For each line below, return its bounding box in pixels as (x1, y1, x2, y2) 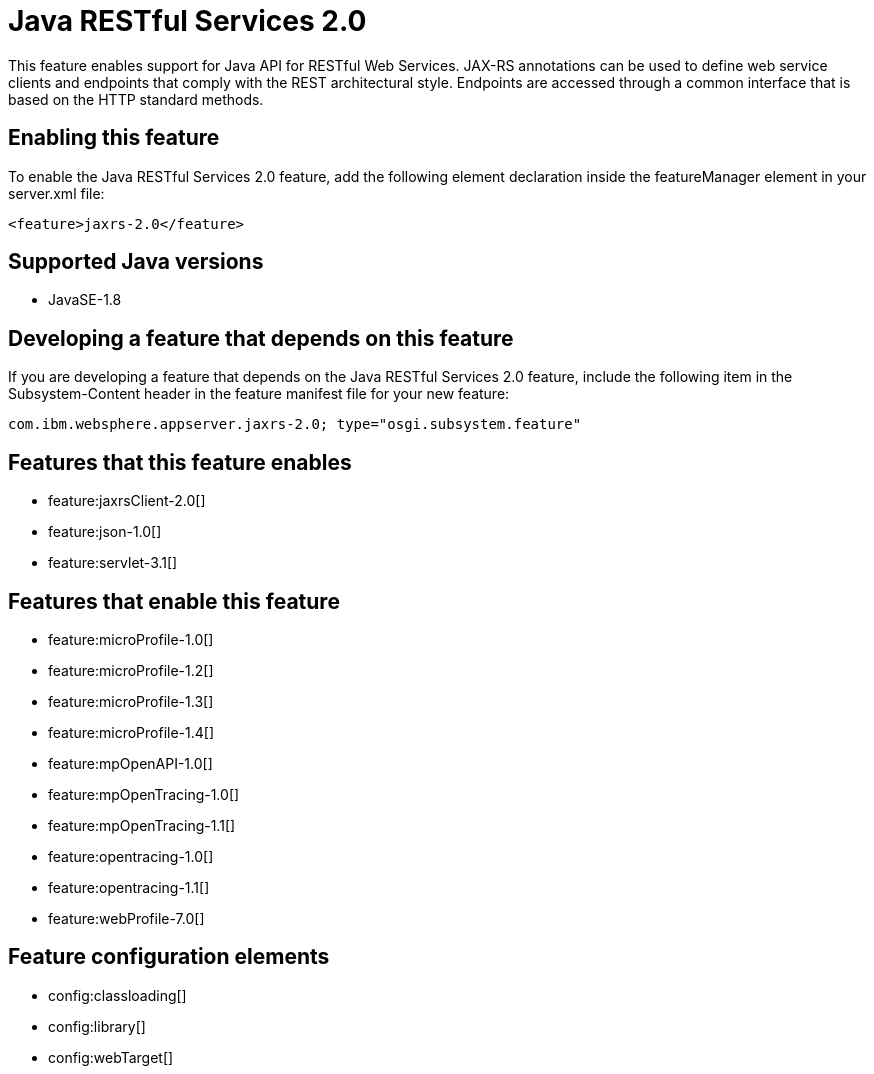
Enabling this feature (8, 125, 220, 151)
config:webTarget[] (48, 1048, 174, 1066)
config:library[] (48, 1017, 146, 1035)
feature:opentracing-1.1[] (48, 878, 210, 896)
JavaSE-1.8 (48, 291, 122, 309)
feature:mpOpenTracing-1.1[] (48, 816, 236, 834)
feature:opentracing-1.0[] (48, 847, 214, 865)
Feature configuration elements (8, 944, 330, 970)
